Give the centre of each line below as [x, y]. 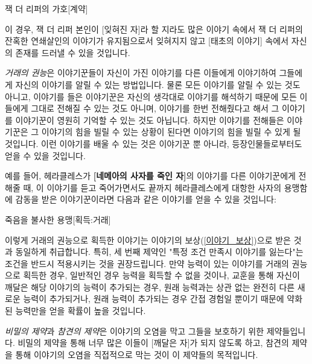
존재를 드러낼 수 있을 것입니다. [73, 52]
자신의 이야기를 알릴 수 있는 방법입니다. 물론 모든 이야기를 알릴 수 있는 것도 [158, 84]
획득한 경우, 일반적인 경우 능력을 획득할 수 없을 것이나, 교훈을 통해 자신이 [161, 275]
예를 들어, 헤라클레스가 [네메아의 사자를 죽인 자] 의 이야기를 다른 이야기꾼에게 [150, 176]
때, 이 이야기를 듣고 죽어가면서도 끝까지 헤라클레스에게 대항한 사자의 [152, 187]
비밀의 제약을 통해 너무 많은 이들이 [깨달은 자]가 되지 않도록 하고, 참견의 [153, 343]
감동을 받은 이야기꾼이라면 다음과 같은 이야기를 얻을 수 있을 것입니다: [146, 199]
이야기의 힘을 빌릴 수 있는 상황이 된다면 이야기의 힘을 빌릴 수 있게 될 [171, 132]
